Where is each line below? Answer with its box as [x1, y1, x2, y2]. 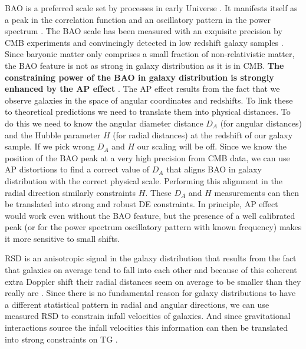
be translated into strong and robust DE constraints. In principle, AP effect [5, 198, 278, 210]
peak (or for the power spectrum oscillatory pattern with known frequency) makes [5, 221, 302, 233]
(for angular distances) [220, 117, 302, 129]
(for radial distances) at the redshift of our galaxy [113, 128, 293, 141]
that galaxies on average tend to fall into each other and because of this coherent [5, 264, 297, 276]
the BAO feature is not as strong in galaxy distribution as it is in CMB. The [5, 59, 284, 71]
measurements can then [214, 186, 300, 198]
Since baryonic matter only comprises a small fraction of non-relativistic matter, [5, 48, 295, 60]
